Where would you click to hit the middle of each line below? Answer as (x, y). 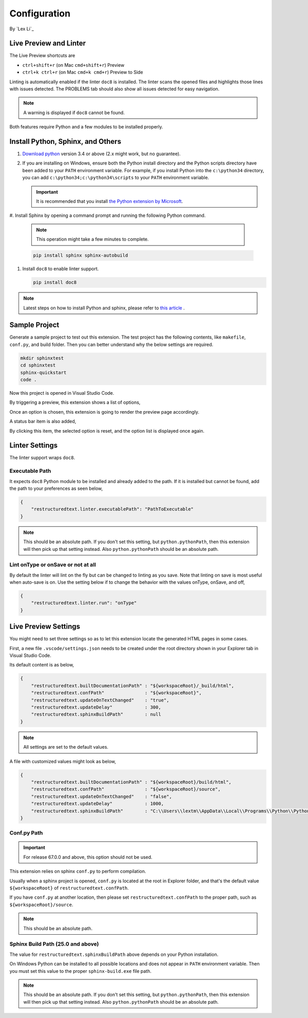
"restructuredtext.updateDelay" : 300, (96, 707)
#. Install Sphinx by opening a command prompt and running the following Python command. (108, 215)
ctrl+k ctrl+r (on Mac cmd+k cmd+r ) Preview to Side (83, 72)
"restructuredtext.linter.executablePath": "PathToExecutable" (112, 509)
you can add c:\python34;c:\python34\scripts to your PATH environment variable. (116, 178)
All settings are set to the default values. (66, 747)
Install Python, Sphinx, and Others (65, 142)
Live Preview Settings (45, 627)
